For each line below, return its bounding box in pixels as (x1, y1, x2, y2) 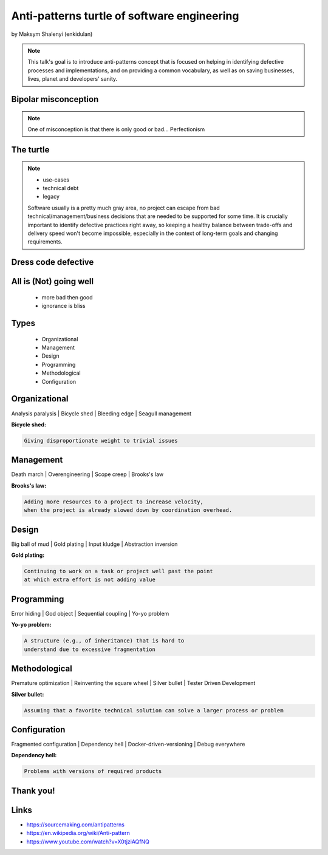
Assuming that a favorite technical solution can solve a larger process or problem (24, 707, 284, 714)
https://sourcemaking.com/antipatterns (26, 820, 125, 828)
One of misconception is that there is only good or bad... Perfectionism (27, 125, 205, 133)
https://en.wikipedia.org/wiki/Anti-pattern (26, 829, 131, 837)
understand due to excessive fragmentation (24, 646, 156, 653)
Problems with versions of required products (24, 768, 162, 775)
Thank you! (11, 785, 55, 795)
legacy (43, 193, 60, 200)
